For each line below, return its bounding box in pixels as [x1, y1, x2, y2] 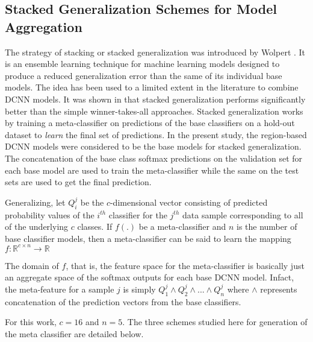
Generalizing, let [5, 195, 66, 208]
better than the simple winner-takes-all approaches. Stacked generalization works [5, 104, 303, 117]
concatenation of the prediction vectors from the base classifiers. [5, 295, 241, 308]
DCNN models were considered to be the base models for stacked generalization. [5, 140, 302, 153]
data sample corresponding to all [182, 208, 303, 221]
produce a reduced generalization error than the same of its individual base [5, 69, 282, 81]
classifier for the [108, 208, 167, 221]
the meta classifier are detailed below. [5, 327, 144, 340]
